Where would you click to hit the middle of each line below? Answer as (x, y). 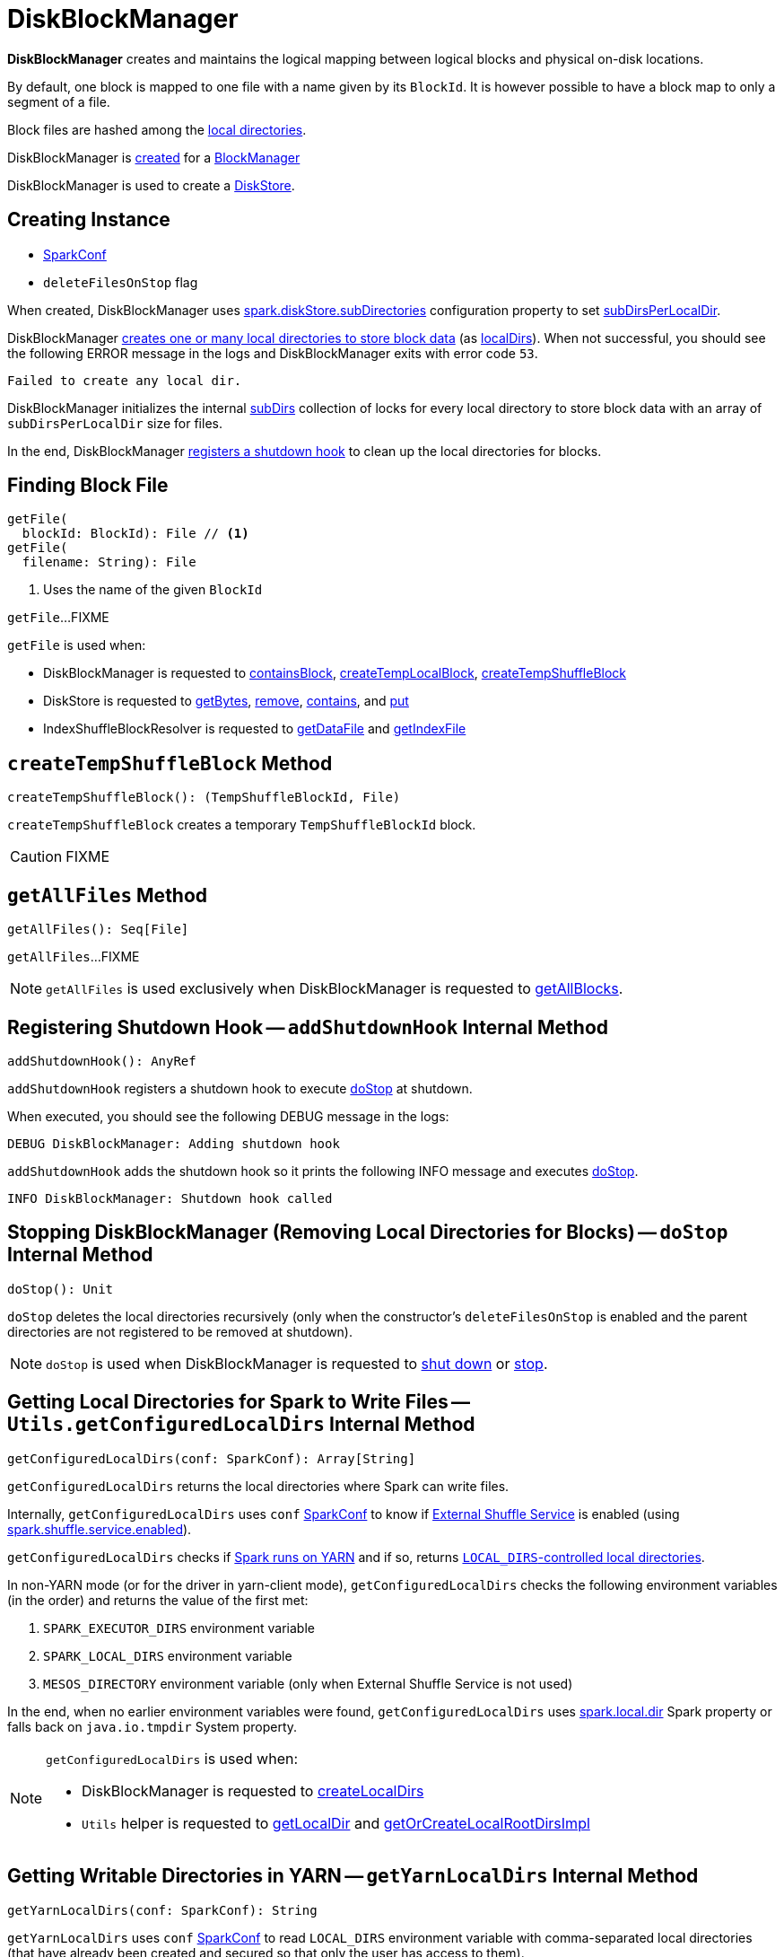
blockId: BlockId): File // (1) (135, 534)
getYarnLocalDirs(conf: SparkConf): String (162, 1910)
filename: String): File (109, 562)
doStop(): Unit (61, 1289)
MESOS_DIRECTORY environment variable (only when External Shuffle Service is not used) (308, 1683)
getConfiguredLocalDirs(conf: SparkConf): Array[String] (212, 1458)
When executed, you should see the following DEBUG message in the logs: (228, 1116)
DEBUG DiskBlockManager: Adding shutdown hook (174, 1143)
